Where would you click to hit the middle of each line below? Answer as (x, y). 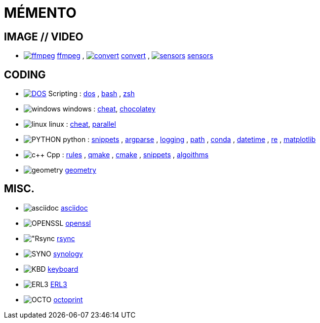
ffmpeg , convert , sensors (135, 56)
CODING (25, 74)
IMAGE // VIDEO (44, 36)
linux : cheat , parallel (82, 124)
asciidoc (74, 208)
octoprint (68, 299)
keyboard (63, 269)
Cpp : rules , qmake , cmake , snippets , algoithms (128, 155)
